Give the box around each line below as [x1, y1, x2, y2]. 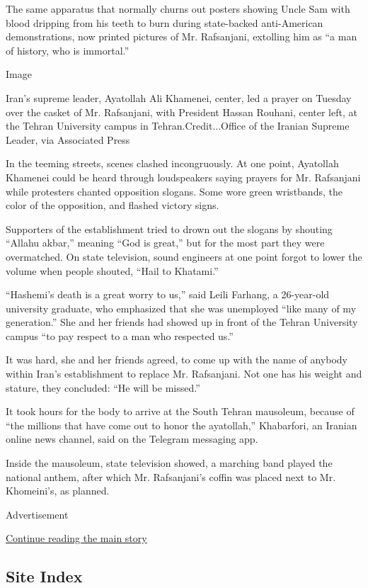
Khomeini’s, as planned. [6, 483, 110, 498]
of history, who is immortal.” [6, 43, 130, 57]
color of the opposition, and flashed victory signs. [6, 198, 219, 213]
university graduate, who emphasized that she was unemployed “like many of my [6, 300, 357, 315]
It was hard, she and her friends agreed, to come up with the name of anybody [6, 352, 347, 367]
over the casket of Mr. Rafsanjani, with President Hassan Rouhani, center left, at [6, 104, 357, 119]
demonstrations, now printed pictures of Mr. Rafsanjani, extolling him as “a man [6, 29, 357, 44]
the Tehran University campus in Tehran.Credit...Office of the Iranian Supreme [6, 118, 350, 133]
